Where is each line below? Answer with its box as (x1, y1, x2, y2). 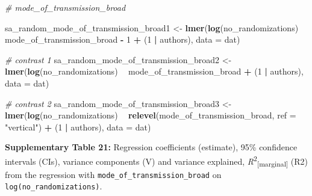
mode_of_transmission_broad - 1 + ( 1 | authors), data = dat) (5, 33, 240, 46)
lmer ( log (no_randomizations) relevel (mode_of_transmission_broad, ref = (5, 109, 296, 121)
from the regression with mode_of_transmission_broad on (5, 168, 222, 180)
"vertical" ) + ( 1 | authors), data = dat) (5, 120, 151, 133)
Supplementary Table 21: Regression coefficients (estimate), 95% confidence (5, 141, 298, 153)
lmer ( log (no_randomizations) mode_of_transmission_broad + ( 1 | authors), (5, 65, 304, 78)
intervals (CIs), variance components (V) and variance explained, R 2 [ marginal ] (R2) (5, 153, 308, 169)
